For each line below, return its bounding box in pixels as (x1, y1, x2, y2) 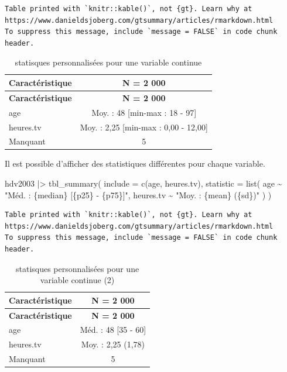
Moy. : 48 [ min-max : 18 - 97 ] (91, 106, 197, 118)
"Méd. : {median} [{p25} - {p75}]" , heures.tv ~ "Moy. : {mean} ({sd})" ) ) (5, 188, 272, 201)
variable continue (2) (40, 274, 115, 286)
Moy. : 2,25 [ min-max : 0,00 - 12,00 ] (80, 120, 208, 133)
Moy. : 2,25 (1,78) (81, 338, 145, 350)
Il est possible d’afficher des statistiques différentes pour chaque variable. (5, 157, 265, 170)
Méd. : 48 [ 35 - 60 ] (80, 323, 146, 336)
